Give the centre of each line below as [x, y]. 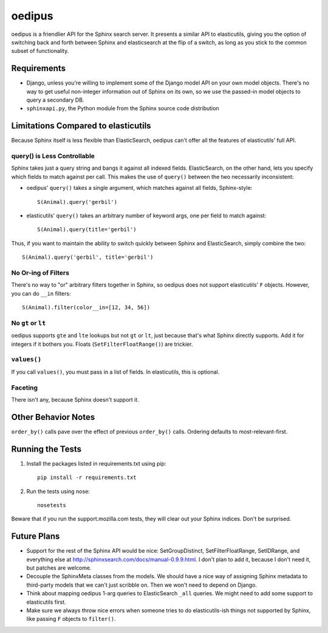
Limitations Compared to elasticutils [81, 126]
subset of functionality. [40, 51]
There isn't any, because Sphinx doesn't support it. [75, 399]
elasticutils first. [46, 602]
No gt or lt [29, 323]
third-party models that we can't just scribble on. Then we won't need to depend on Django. [142, 585]
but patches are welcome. [59, 568]
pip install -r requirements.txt [87, 477]
